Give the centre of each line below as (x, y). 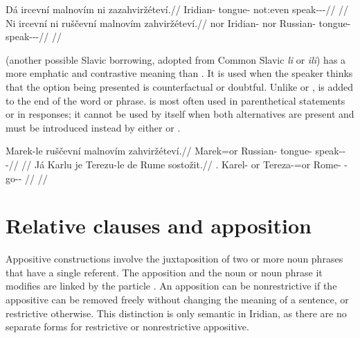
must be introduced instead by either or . (93, 127)
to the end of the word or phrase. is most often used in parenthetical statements (175, 100)
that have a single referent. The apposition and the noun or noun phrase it (164, 272)
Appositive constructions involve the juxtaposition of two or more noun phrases (174, 259)
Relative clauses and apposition (159, 225)
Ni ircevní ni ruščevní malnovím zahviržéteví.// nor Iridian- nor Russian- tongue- (178, 23)
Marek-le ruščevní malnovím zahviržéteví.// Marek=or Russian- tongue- (159, 151)
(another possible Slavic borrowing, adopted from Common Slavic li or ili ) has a (176, 59)
